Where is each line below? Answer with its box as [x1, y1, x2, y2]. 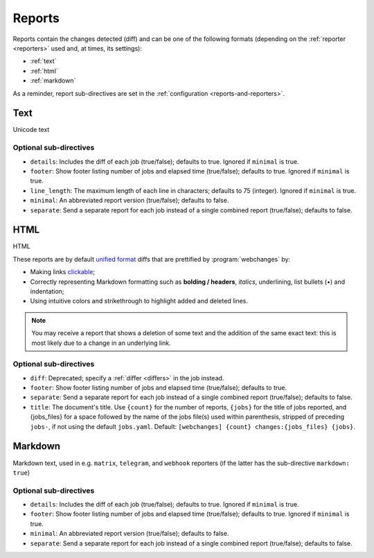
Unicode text [12, 126, 50, 134]
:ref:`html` [30, 67, 58, 75]
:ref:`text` [30, 57, 57, 65]
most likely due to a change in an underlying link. [31, 339, 171, 347]
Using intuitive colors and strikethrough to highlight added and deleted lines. [30, 297, 249, 305]
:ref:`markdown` [30, 76, 76, 85]
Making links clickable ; [30, 268, 96, 276]
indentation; [30, 287, 65, 295]
